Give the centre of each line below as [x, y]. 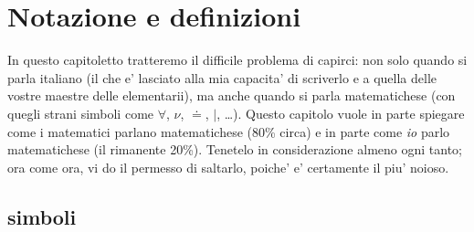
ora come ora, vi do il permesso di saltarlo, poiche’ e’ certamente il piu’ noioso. [228, 167]
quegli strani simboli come [81, 113]
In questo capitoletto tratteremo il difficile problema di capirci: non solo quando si [237, 60]
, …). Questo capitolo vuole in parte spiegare [341, 113]
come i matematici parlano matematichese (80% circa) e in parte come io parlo [229, 131]
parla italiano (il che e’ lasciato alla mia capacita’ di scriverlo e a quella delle [222, 77]
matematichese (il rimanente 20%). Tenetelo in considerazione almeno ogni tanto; [235, 149]
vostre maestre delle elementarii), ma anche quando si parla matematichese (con [232, 95]
